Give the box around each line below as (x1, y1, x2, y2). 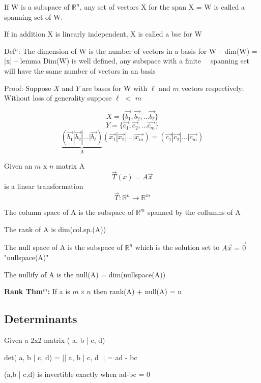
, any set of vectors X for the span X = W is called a (79, 2, 245, 12)
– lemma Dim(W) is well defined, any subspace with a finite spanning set (14, 55, 250, 66)
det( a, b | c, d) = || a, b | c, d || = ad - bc (4, 352, 137, 362)
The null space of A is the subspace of (4, 242, 123, 252)
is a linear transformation (4, 181, 83, 191)
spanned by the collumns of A (147, 207, 241, 217)
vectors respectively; (181, 82, 244, 93)
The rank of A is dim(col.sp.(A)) (4, 224, 106, 234)
